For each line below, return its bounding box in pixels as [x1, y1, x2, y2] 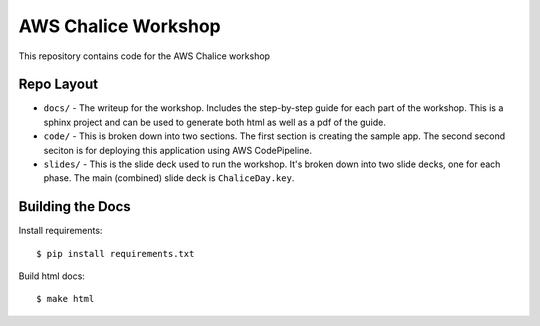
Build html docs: [18, 270, 85, 282]
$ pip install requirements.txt [36, 248, 195, 259]
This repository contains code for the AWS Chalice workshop [18, 50, 270, 62]
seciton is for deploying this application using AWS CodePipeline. [43, 144, 312, 156]
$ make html [36, 293, 95, 305]
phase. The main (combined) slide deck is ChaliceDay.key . [43, 172, 295, 184]
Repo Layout [18, 76, 99, 93]
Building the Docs [18, 198, 132, 215]
